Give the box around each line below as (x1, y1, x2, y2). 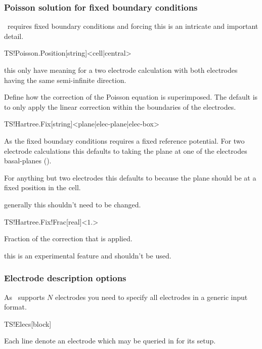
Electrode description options (4, 272, 126, 284)
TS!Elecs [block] (4, 318, 52, 329)
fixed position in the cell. (4, 182, 81, 193)
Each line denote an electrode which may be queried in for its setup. (4, 335, 216, 346)
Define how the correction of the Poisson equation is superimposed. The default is (4, 92, 258, 102)
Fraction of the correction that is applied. (4, 233, 133, 244)
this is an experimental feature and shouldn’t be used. (4, 250, 171, 260)
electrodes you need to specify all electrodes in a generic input (55, 291, 248, 302)
